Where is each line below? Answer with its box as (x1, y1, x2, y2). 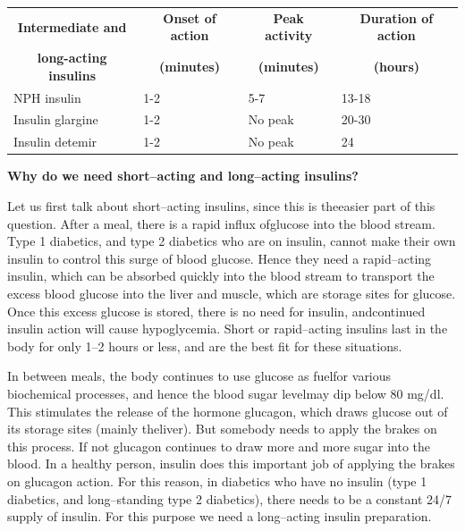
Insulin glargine (13, 110, 98, 129)
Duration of (359, 8, 434, 27)
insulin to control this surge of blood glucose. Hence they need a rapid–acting (7, 249, 432, 267)
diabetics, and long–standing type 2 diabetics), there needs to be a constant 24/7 (7, 489, 452, 508)
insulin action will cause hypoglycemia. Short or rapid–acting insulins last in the (7, 319, 448, 338)
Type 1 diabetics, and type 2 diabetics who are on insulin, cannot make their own (7, 232, 456, 250)
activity (265, 26, 313, 45)
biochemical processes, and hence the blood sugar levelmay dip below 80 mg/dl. (7, 383, 444, 402)
